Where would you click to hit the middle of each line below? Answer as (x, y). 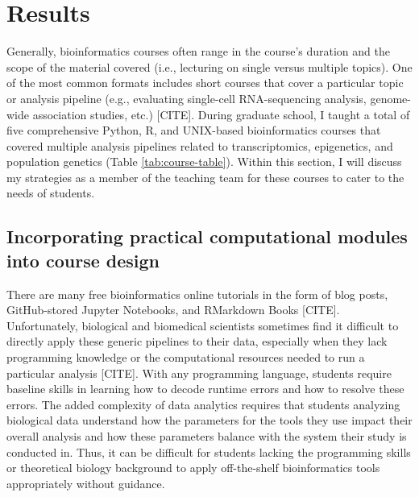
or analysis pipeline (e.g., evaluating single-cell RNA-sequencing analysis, (187, 98)
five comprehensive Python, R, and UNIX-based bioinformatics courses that (194, 130)
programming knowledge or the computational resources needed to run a (186, 357)
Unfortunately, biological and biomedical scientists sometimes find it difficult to (203, 325)
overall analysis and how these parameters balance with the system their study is (207, 436)
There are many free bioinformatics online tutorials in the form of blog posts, (197, 294)
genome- (390, 98)
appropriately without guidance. (86, 483)
